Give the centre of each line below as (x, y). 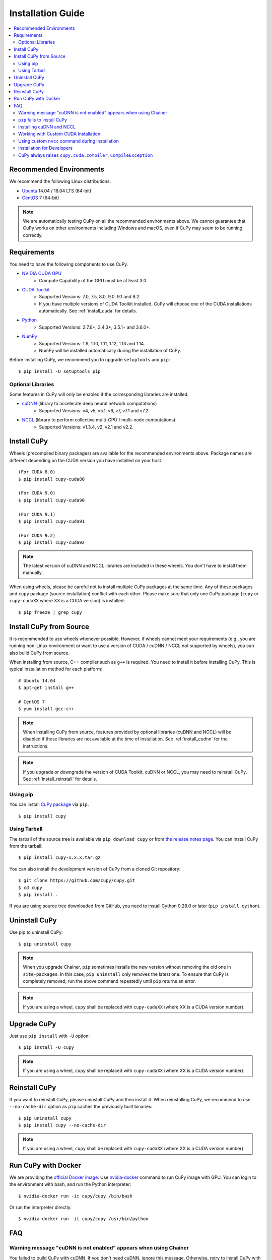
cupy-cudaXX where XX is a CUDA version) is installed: (67, 601)
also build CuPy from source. (40, 653)
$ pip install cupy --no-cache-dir (62, 1125)
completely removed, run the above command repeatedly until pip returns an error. (110, 981)
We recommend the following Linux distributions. (60, 181)
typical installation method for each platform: (56, 669)
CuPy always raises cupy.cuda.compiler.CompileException (86, 155)
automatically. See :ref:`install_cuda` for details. (88, 311)
